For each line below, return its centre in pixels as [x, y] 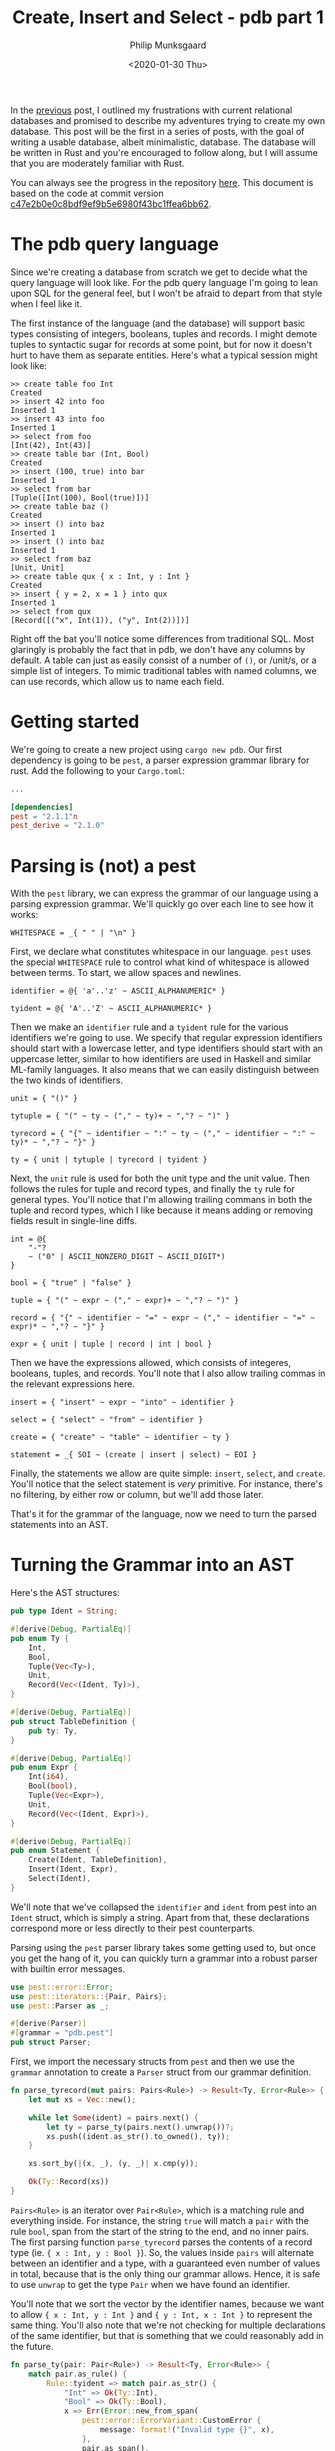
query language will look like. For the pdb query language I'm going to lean [164, 282]
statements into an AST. [59, 1525]
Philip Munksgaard [168, 45]
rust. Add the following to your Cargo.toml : [97, 770]
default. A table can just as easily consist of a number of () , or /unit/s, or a [163, 660]
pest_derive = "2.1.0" [57, 826]
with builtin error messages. [68, 1968]
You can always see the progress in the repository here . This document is [162, 182]
